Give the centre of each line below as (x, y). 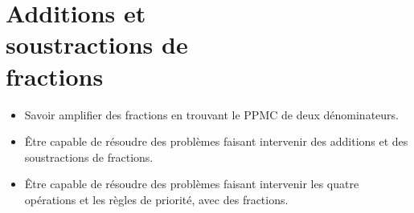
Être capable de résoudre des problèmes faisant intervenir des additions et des (216, 141)
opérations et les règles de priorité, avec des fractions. (156, 199)
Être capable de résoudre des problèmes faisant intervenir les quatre (192, 184)
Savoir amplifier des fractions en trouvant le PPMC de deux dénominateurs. (211, 114)
